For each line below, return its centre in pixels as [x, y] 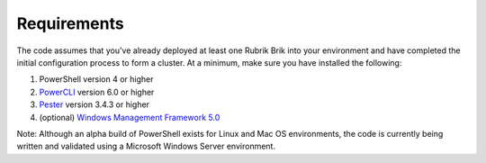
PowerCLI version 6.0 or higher [97, 92]
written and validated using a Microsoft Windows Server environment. [146, 146]
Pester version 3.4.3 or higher [94, 104]
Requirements [71, 23]
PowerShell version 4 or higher [96, 79]
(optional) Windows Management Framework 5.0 [130, 117]
